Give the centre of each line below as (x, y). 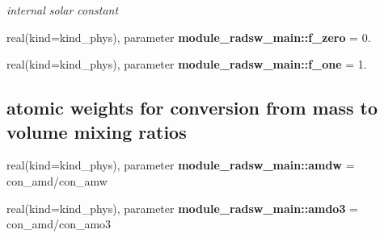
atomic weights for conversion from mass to (192, 108)
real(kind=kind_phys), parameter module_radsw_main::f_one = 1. (187, 64)
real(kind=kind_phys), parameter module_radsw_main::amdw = (181, 165)
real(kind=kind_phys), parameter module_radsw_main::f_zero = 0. (189, 37)
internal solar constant (63, 10)
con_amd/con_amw (57, 180)
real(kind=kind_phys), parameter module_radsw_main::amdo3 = (182, 208)
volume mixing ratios (97, 131)
